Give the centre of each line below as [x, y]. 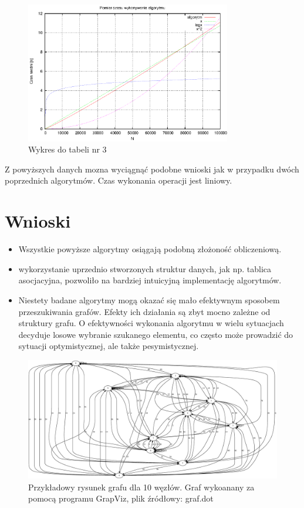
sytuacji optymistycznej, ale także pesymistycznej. [109, 346]
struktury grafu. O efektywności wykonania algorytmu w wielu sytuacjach [151, 323]
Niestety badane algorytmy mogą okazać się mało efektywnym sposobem [149, 299]
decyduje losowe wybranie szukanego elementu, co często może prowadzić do [156, 334]
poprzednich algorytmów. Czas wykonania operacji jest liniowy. [119, 180]
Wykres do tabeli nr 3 [67, 149]
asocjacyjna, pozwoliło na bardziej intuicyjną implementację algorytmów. [150, 280]
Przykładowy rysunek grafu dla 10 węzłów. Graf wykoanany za [141, 487]
